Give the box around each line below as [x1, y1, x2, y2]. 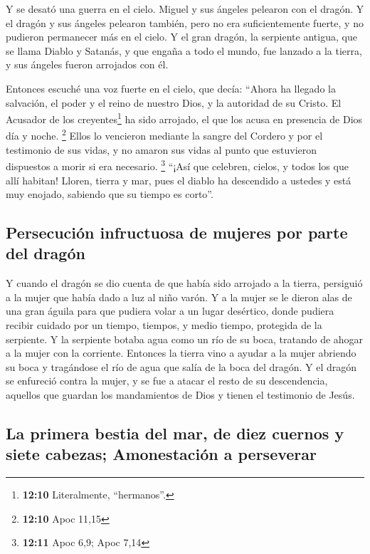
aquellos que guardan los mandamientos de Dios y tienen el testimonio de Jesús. [6, 387, 355, 402]
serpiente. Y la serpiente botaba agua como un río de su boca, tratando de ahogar [6, 331, 364, 346]
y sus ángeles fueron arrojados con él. [6, 57, 169, 72]
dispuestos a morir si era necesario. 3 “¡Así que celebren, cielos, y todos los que [6, 157, 349, 173]
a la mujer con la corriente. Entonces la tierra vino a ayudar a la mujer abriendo [6, 345, 356, 360]
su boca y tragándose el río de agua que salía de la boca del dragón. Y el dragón [6, 359, 357, 374]
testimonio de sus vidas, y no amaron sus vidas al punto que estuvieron [6, 142, 317, 157]
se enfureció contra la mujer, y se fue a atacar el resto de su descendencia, [6, 373, 328, 388]
